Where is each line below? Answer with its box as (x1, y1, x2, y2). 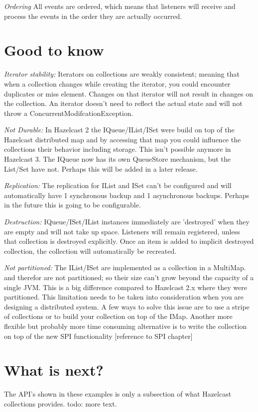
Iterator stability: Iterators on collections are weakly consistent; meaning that (4, 69, 240, 79)
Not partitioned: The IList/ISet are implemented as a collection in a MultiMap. (4, 262, 246, 273)
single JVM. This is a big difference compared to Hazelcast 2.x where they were (4, 282, 247, 292)
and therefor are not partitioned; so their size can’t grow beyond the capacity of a (4, 272, 254, 282)
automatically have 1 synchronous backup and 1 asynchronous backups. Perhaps (4, 190, 249, 200)
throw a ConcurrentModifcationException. (4, 107, 133, 118)
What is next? (4, 360, 104, 380)
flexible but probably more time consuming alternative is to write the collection (4, 320, 247, 331)
